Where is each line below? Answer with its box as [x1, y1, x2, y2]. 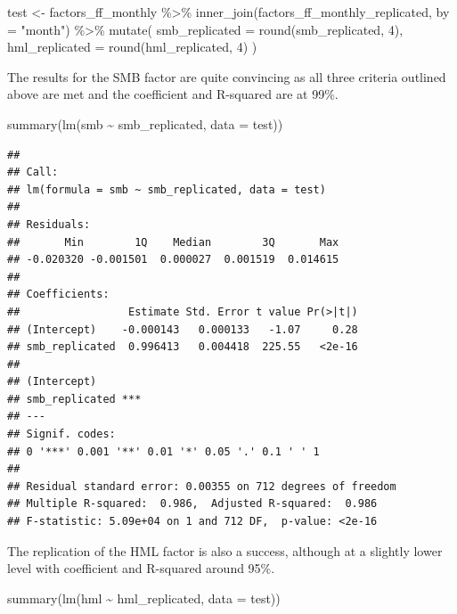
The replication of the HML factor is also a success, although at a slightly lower [7, 541, 443, 560]
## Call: [7, 166, 59, 179]
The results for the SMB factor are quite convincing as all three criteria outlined [7, 67, 446, 86]
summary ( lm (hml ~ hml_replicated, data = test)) [7, 588, 281, 607]
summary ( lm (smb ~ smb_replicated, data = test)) [7, 114, 283, 133]
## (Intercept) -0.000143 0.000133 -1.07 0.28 [7, 323, 358, 336]
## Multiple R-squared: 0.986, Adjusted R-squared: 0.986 [7, 497, 378, 511]
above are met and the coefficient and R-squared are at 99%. [7, 85, 339, 103]
